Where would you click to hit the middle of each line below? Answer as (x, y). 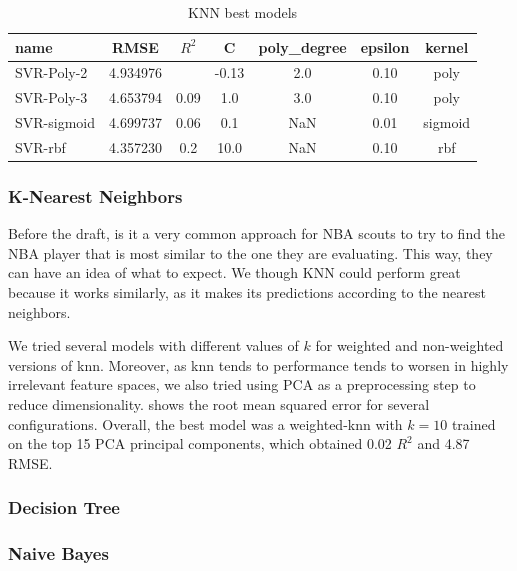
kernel (447, 46)
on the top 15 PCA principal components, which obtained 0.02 (200, 443)
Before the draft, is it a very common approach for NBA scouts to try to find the (257, 233)
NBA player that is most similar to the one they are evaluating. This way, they (250, 252)
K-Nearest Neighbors (95, 195)
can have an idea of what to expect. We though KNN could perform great (234, 272)
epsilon (385, 46)
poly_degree (302, 46)
